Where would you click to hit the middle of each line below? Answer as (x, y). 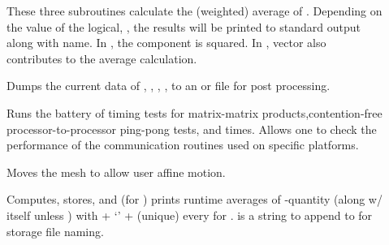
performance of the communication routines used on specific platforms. (183, 145)
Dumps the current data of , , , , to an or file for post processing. (169, 86)
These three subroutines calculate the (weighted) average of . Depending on (194, 11)
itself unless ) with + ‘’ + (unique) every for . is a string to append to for (190, 215)
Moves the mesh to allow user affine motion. (116, 172)
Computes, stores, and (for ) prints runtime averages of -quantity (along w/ (194, 199)
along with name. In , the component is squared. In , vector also (166, 43)
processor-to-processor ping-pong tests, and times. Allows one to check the (192, 129)
